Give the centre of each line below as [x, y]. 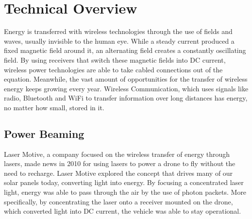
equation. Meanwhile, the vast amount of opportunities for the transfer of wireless [126, 79]
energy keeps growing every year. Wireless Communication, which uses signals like [126, 88]
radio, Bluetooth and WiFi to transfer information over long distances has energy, [126, 98]
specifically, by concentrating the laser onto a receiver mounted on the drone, [118, 201]
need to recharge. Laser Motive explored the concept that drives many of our [118, 173]
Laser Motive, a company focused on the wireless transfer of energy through [117, 154]
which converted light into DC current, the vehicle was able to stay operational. [123, 211]
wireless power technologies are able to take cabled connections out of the [113, 69]
